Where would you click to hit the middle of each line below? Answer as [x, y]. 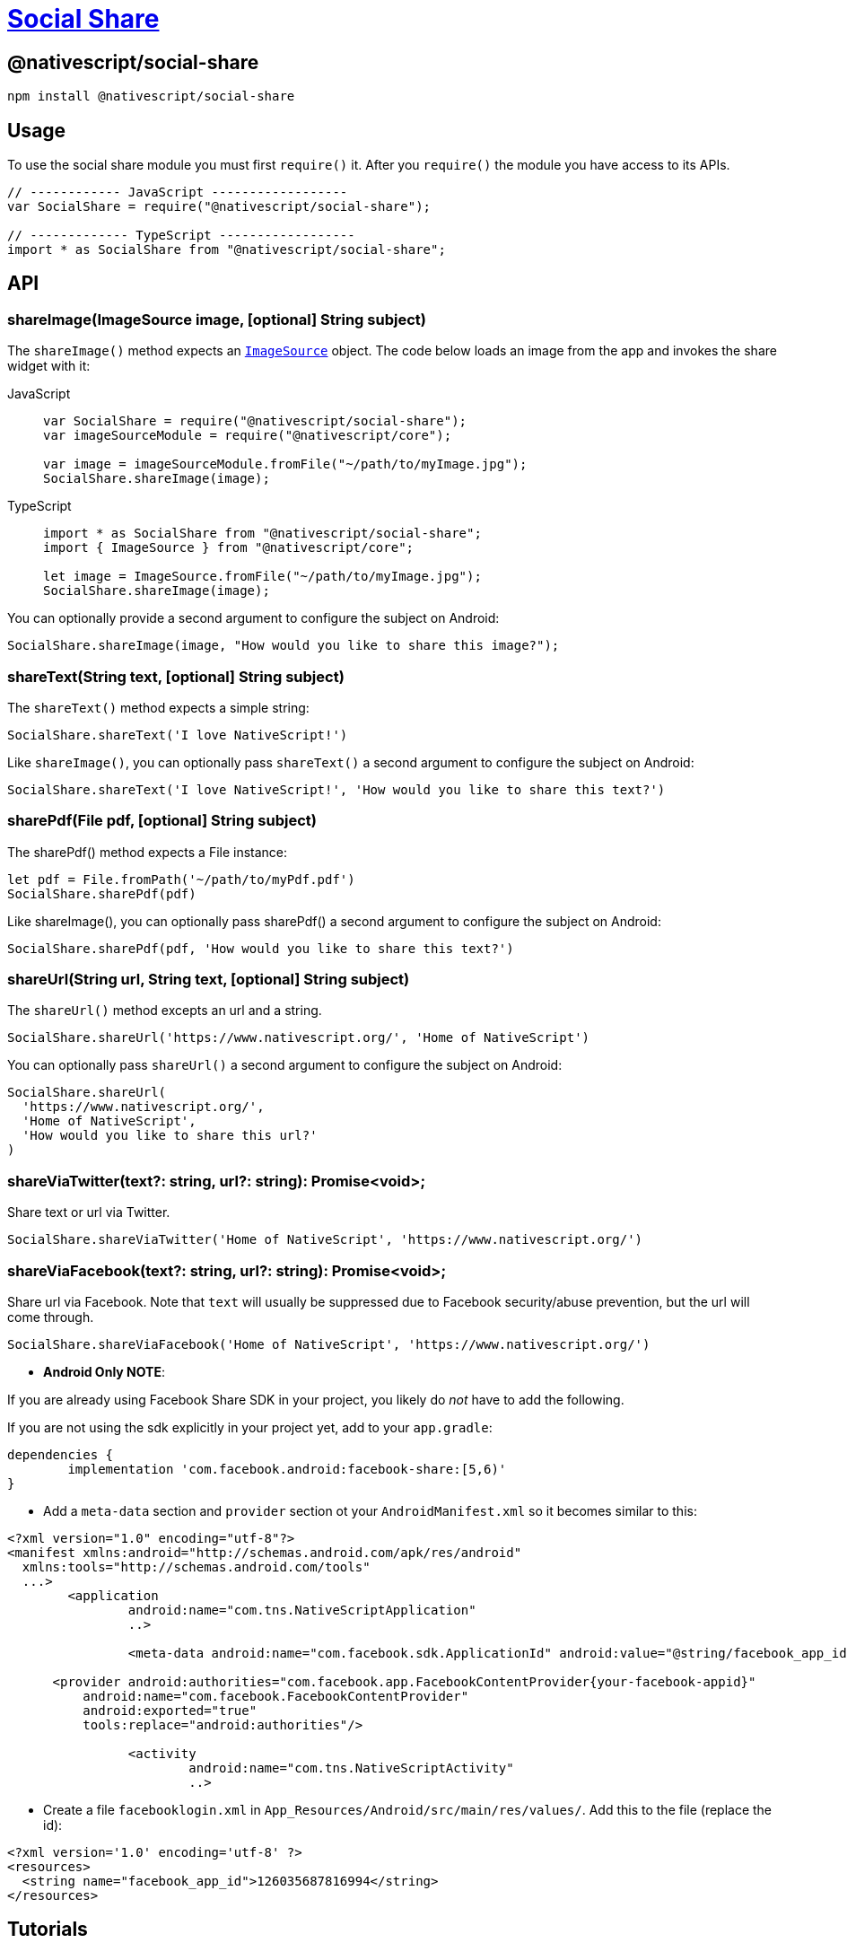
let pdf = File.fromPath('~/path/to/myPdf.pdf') [181, 879]
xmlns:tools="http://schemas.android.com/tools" [196, 1567]
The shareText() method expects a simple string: [158, 707]
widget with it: [49, 366]
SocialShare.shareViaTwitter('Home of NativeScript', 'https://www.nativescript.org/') [325, 1240]
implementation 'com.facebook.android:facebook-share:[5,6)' [287, 1469]
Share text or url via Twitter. [89, 1212]
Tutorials [48, 1930]
